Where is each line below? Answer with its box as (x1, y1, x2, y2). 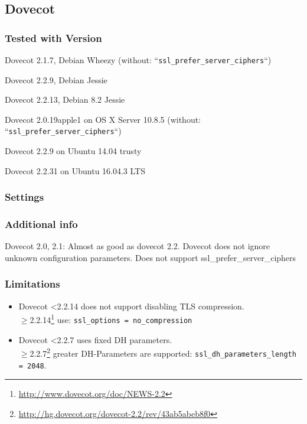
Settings (5, 190, 44, 204)
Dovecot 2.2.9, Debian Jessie (5, 73, 107, 86)
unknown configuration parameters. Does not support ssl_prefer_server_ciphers (5, 251, 296, 263)
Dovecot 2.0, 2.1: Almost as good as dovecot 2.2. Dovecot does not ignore (5, 240, 270, 252)
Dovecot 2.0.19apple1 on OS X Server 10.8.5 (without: (5, 113, 201, 125)
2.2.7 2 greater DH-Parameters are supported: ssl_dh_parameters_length (30, 345, 296, 359)
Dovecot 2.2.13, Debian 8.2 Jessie (5, 93, 125, 106)
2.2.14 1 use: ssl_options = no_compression (30, 312, 192, 325)
